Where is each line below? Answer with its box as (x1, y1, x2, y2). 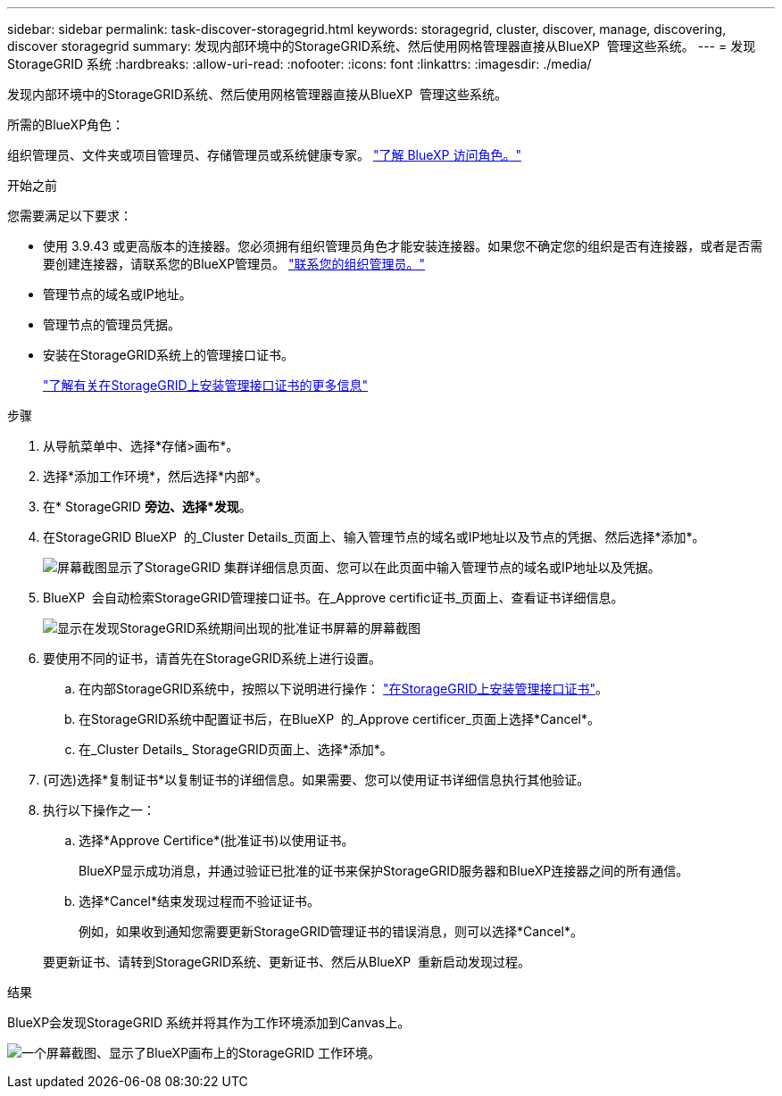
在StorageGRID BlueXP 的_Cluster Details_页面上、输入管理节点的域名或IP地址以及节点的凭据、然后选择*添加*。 (43, 529, 705, 544)
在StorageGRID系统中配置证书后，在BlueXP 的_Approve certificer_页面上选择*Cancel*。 (79, 711, 600, 727)
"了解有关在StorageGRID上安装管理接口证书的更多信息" (43, 378, 369, 393)
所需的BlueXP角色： (7, 117, 125, 132)
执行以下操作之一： (43, 802, 155, 818)
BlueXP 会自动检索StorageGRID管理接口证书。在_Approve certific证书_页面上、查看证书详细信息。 (43, 590, 624, 605)
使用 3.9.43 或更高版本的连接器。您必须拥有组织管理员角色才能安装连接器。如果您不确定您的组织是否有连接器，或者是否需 (43, 238, 763, 253)
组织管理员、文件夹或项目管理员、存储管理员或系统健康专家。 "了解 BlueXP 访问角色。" (7, 147, 521, 162)
